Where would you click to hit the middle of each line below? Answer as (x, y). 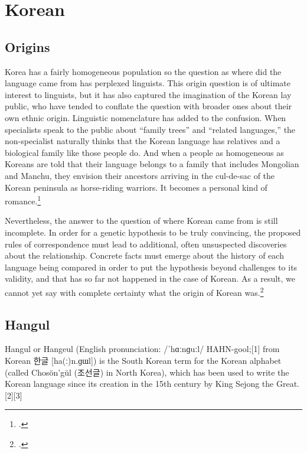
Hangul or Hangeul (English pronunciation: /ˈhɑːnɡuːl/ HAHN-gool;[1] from (142, 349)
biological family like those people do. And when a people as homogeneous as (144, 152)
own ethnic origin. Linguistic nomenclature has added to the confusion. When (146, 117)
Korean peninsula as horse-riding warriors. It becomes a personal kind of (136, 187)
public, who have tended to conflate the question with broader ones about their (148, 106)
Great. (288, 384)
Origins (27, 46)
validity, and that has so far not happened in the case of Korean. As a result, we (150, 278)
